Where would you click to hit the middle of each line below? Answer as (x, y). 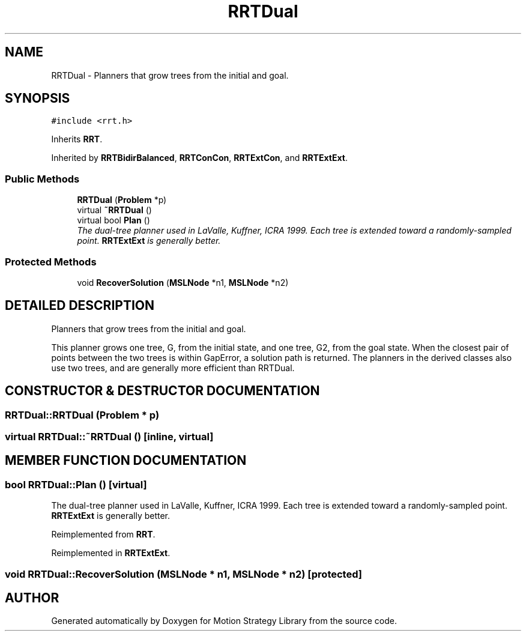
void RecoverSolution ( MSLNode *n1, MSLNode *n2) (183, 282)
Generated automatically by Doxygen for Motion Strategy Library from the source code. (224, 621)
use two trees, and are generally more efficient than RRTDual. (173, 368)
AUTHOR (32, 598)
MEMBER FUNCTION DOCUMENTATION (126, 461)
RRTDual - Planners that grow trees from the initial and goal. (170, 75)
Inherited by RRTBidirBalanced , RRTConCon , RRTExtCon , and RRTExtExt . (199, 158)
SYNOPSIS (38, 98)
